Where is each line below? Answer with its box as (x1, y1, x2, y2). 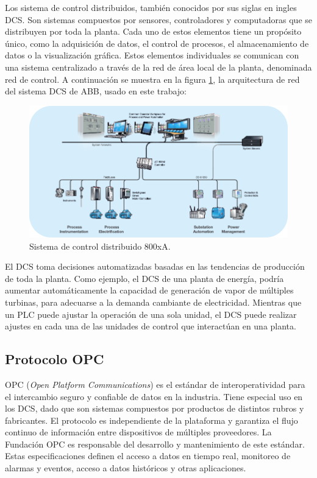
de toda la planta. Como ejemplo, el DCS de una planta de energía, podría (5, 272, 284, 284)
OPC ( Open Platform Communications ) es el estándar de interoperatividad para (5, 378, 305, 390)
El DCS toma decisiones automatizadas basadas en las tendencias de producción (5, 260, 305, 273)
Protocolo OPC (5, 350, 104, 368)
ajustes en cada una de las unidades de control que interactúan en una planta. (5, 320, 296, 332)
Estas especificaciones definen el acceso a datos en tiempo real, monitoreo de (5, 449, 291, 462)
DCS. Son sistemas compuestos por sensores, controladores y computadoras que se (5, 13, 313, 26)
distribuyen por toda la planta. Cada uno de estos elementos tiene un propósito (5, 25, 302, 38)
